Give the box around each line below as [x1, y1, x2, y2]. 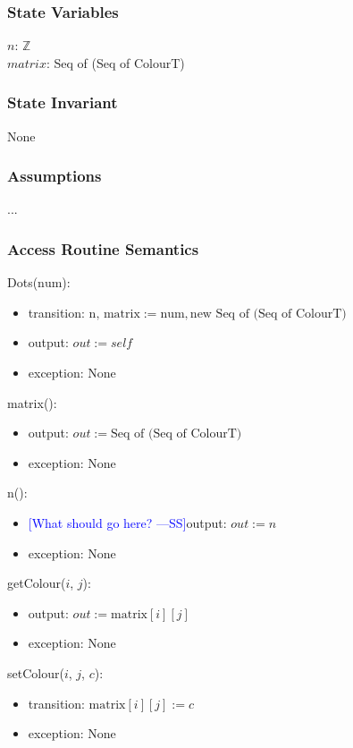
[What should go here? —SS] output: [28, 514, 227, 531]
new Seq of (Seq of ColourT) [189, 307, 347, 320]
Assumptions [7, 165, 102, 187]
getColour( [7, 574, 66, 592]
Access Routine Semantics [7, 237, 199, 259]
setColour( [7, 663, 64, 682]
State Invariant [7, 91, 118, 114]
